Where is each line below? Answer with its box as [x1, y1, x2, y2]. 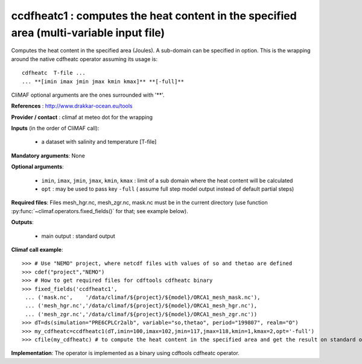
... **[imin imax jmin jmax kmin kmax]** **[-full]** [22, 78, 184, 85]
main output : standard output [41, 232, 116, 240]
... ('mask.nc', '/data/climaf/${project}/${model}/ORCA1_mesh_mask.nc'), [25, 293, 261, 301]
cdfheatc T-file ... [22, 69, 86, 77]
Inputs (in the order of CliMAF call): [11, 124, 100, 132]
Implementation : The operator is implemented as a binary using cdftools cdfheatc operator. [11, 350, 240, 357]
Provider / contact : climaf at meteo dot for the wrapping [11, 113, 153, 121]
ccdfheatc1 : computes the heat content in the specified [11, 9, 297, 22]
